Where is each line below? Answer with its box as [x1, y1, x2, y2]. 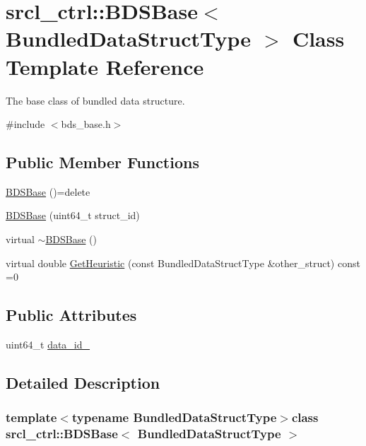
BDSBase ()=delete [6, 184, 90, 199]
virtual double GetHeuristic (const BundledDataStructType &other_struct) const [6, 255, 360, 270]
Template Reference [6, 52, 204, 81]
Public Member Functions [6, 151, 199, 173]
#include [6, 117, 45, 131]
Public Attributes [6, 304, 137, 326]
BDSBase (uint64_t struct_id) [6, 208, 140, 223]
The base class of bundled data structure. [6, 93, 185, 107]
